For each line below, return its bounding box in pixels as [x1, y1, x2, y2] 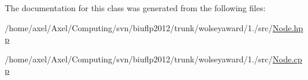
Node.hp [272, 21, 303, 34]
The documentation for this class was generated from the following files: [5, 2, 266, 14]
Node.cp [272, 52, 303, 65]
